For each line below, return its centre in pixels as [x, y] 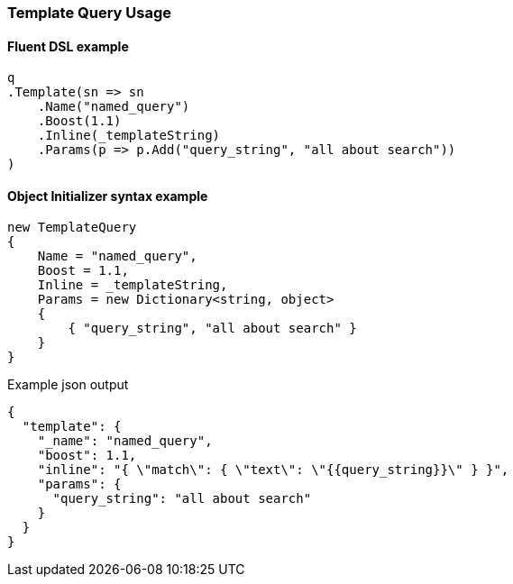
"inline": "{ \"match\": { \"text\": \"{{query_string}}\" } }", [273, 470]
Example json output [68, 385]
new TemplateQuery [72, 228]
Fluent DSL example [68, 46]
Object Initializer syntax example [108, 196]
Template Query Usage [90, 13]
